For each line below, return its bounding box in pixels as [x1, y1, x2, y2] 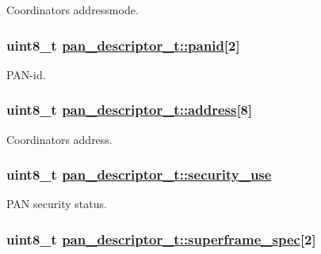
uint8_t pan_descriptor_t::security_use [6, 165, 272, 184]
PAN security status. [6, 195, 107, 212]
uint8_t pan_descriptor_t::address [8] [6, 100, 253, 119]
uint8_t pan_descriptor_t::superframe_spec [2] [6, 229, 316, 248]
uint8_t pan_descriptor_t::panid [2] [6, 35, 240, 55]
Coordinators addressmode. [6, 2, 139, 17]
